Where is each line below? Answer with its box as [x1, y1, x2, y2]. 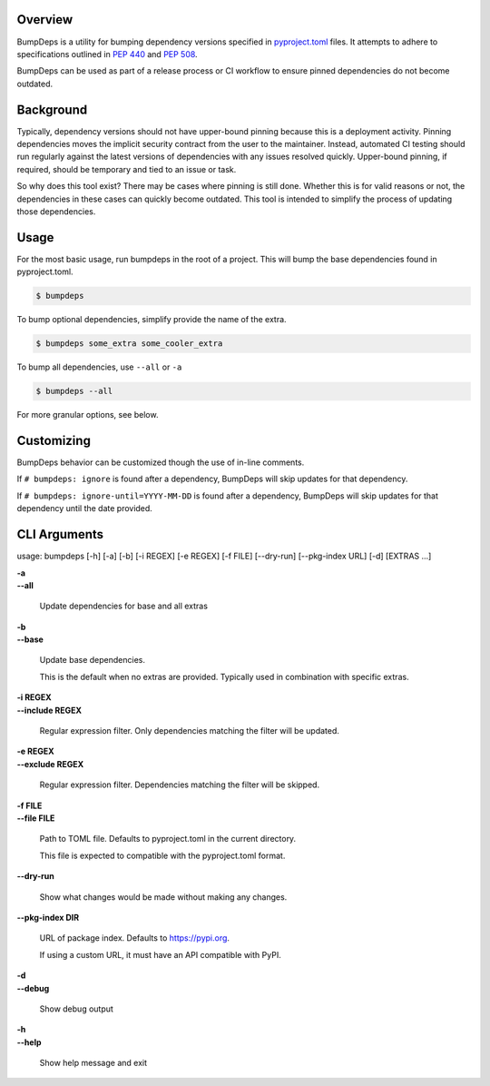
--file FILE [16, 813, 55, 824]
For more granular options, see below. [16, 410, 159, 420]
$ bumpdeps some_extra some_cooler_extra [35, 339, 223, 349]
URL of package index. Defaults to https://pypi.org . [39, 933, 230, 943]
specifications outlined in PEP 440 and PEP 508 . [16, 48, 199, 59]
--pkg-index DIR [16, 912, 80, 923]
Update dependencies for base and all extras [39, 600, 209, 612]
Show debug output [39, 1003, 113, 1014]
